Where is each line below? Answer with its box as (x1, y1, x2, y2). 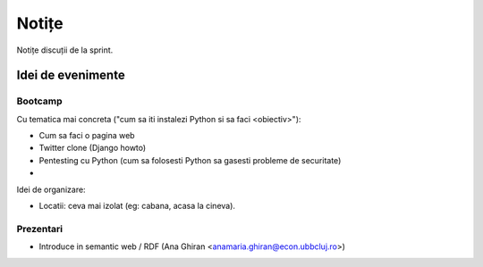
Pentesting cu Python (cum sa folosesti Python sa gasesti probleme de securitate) (38, 154, 342, 165)
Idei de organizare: (16, 184, 86, 195)
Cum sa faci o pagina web (38, 130, 135, 141)
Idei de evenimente (16, 68, 125, 83)
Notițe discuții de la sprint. (16, 45, 114, 55)
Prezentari (16, 222, 63, 235)
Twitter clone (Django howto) (38, 143, 147, 154)
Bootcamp (16, 95, 63, 107)
